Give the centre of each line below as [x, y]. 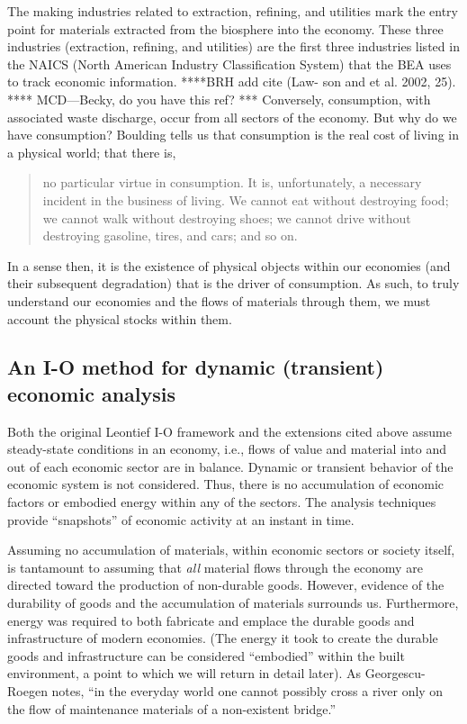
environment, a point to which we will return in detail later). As [184, 673]
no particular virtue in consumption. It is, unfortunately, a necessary [232, 182]
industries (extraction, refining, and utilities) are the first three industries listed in [233, 46]
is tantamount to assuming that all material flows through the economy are [215, 567]
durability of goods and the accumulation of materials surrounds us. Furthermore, [233, 603]
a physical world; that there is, [92, 152]
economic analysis [92, 393]
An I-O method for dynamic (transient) [196, 367]
